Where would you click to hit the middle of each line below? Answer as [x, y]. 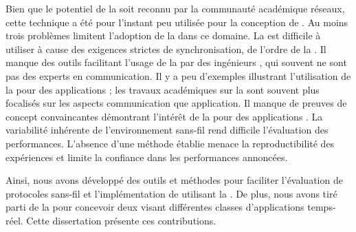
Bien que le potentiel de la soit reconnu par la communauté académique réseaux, [175, 8]
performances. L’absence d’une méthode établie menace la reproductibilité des [170, 143]
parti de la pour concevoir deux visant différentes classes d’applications [155, 207]
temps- [322, 207]
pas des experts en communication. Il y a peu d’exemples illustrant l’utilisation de [178, 75]
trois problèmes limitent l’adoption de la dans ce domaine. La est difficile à [163, 35]
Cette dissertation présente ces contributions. [121, 220]
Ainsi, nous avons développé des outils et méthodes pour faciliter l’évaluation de [174, 180]
